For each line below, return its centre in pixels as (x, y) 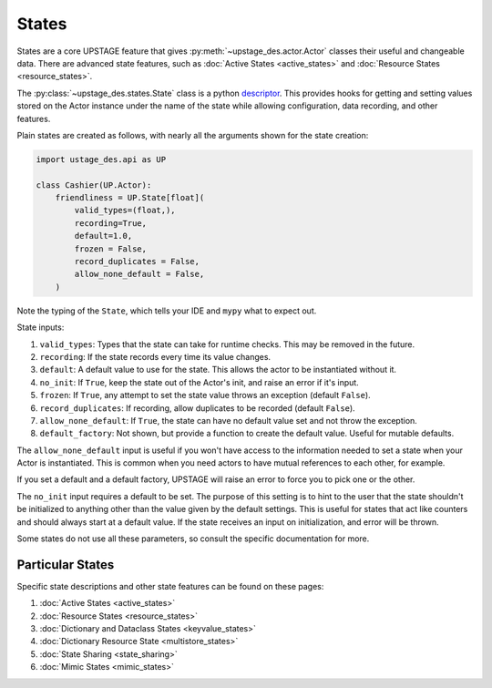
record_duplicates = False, (137, 261)
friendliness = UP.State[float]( (130, 198)
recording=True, (111, 223)
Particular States (66, 565)
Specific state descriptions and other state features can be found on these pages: (170, 586)
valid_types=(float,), (125, 211)
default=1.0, (103, 236)
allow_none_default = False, (139, 274)
